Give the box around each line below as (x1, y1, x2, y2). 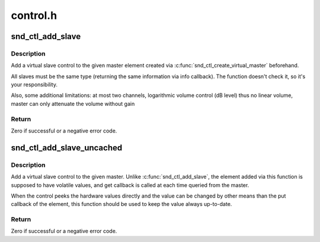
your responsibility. (11, 81, 57, 88)
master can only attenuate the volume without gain (11, 100, 135, 107)
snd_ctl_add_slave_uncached (11, 143, 123, 153)
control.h (11, 9, 57, 22)
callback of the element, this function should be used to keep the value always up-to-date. (11, 201, 232, 208)
